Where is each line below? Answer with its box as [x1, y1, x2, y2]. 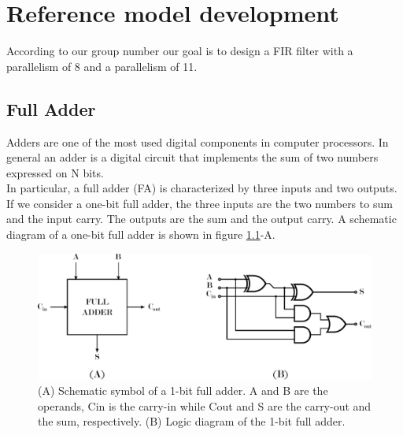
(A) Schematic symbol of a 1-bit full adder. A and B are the [38, 382, 328, 399]
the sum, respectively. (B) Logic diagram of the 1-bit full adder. [38, 413, 346, 429]
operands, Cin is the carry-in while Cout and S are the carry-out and [38, 397, 372, 414]
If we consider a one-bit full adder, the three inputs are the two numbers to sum [6, 195, 393, 211]
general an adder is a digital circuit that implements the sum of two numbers [6, 149, 379, 165]
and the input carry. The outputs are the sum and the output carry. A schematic [6, 210, 397, 227]
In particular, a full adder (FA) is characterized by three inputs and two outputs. [6, 180, 397, 196]
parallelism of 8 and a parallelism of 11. [6, 58, 198, 74]
